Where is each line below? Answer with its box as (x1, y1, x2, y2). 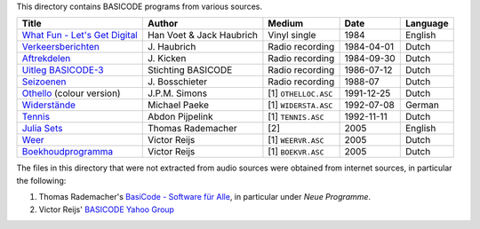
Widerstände (21, 99, 76, 111)
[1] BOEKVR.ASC (268, 146, 324, 158)
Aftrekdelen (21, 52, 71, 65)
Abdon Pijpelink (147, 111, 213, 123)
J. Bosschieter (147, 75, 208, 88)
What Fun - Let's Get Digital (21, 29, 138, 42)
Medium (268, 18, 304, 30)
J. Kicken (147, 52, 187, 65)
